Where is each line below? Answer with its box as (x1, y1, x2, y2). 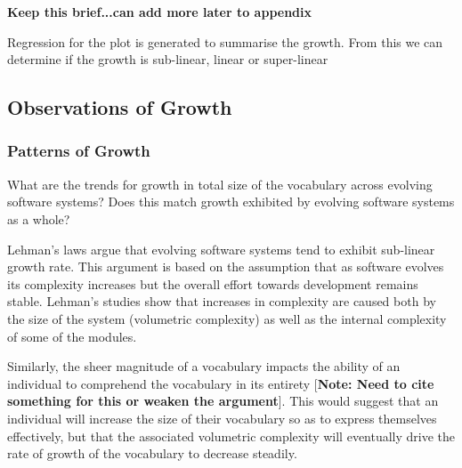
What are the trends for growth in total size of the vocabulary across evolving (7, 174, 433, 193)
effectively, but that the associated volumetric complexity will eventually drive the (7, 426, 456, 445)
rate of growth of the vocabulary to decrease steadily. (7, 444, 297, 463)
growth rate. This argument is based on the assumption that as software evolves (7, 257, 444, 276)
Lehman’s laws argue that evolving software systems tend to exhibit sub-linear (7, 239, 435, 258)
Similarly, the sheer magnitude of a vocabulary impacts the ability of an (7, 357, 401, 375)
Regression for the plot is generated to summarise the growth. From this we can (7, 32, 443, 51)
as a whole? (7, 209, 70, 228)
